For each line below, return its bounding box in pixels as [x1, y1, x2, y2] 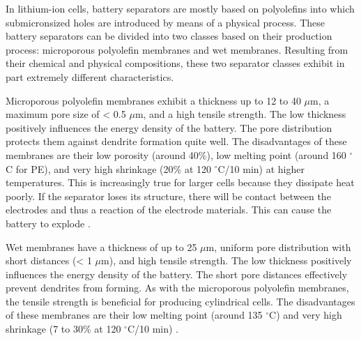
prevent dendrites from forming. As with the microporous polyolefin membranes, [6, 280, 349, 295]
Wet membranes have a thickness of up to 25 [6, 239, 197, 254]
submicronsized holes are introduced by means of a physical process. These [6, 15, 325, 29]
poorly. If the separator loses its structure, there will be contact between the [6, 188, 331, 203]
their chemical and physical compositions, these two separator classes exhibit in [6, 56, 345, 70]
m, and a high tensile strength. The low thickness [135, 107, 346, 121]
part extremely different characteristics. [6, 69, 174, 84]
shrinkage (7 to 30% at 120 [6, 321, 121, 336]
